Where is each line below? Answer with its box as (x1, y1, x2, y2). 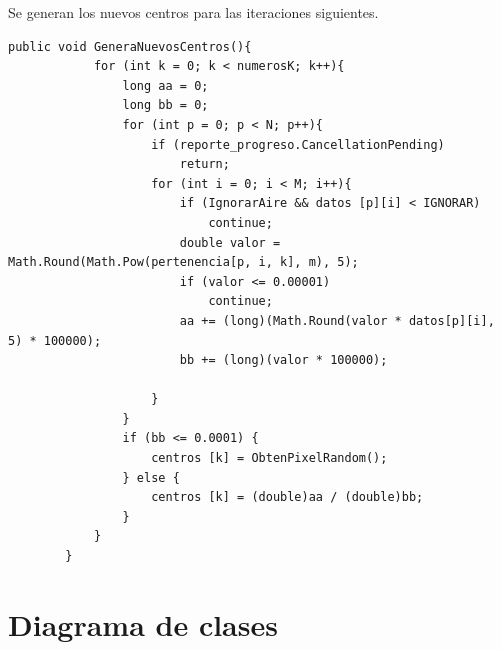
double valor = (179, 235, 281, 250)
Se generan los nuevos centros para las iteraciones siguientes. (8, 2, 379, 22)
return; (179, 157, 230, 172)
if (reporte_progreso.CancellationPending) (151, 137, 445, 152)
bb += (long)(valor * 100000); (179, 353, 388, 368)
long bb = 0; (122, 98, 209, 113)
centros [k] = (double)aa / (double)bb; (151, 490, 424, 505)
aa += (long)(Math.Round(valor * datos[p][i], (179, 313, 495, 328)
